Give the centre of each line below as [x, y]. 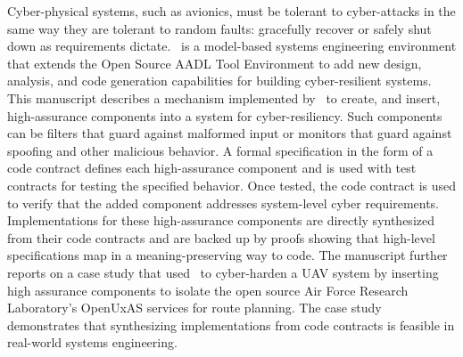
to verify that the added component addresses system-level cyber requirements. [223, 203]
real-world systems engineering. [92, 342]
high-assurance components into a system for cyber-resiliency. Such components [225, 115]
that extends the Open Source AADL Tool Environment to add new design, [215, 63]
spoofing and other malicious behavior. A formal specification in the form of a [220, 150]
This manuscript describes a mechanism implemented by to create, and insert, [224, 97]
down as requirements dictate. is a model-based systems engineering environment [232, 46]
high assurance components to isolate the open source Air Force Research [208, 290]
